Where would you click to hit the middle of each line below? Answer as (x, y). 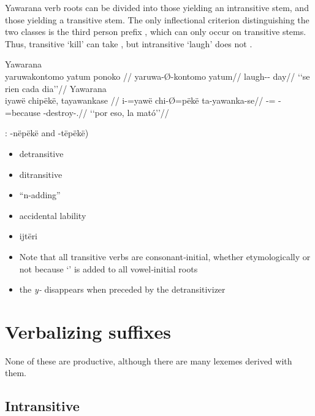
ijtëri (28, 236)
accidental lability (53, 215)
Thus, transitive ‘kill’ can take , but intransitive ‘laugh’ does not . (129, 43)
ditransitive (41, 174)
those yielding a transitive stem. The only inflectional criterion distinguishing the (157, 19)
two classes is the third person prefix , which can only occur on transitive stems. (156, 32)
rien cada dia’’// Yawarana (56, 88)
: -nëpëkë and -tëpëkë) (47, 133)
